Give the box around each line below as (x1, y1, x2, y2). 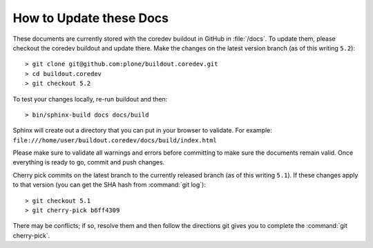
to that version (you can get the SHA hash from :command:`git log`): (12, 180, 207, 189)
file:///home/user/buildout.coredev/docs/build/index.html (12, 136, 218, 144)
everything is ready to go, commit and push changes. (12, 158, 165, 166)
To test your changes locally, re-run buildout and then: (12, 95, 168, 103)
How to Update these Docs (12, 10, 169, 26)
